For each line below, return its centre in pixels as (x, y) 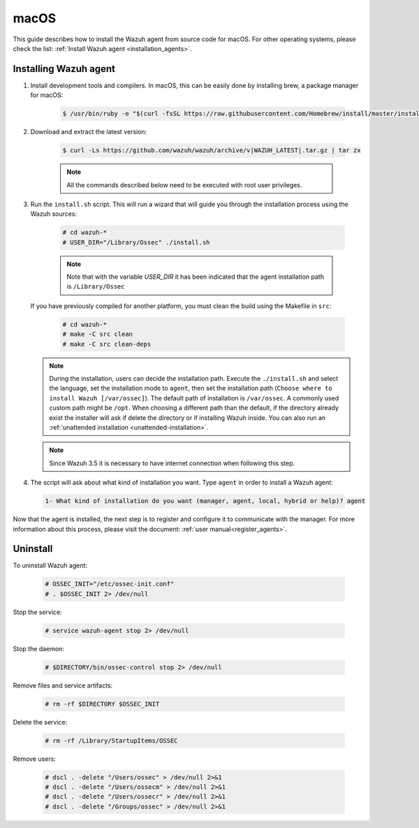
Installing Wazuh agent (64, 69)
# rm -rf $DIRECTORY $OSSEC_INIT (102, 704)
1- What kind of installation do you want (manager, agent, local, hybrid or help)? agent (205, 501)
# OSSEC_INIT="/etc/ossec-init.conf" (110, 584)
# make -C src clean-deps (107, 344)
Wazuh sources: (53, 214)
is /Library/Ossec (96, 286)
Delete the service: (40, 722)
